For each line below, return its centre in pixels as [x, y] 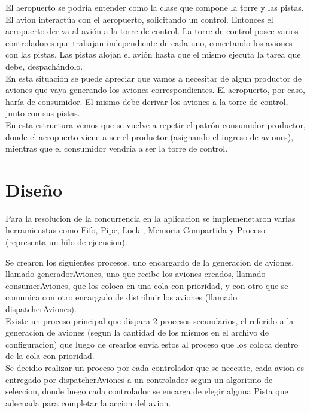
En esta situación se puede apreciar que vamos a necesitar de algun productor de [154, 78]
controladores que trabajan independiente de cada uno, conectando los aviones [149, 42]
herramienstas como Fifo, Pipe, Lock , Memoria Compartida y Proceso [136, 230]
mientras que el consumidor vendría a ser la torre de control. [117, 148]
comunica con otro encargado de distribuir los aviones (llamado [121, 297]
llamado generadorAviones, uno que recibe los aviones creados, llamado [136, 274]
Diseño [34, 189]
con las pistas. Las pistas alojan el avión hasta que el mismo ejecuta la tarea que [153, 54]
